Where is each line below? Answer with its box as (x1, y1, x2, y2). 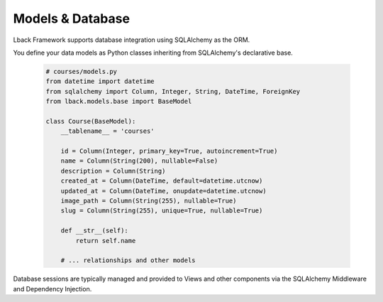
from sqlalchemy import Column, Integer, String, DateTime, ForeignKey (45, 87, 301, 95)
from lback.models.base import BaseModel (45, 97, 192, 106)
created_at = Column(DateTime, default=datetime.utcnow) (60, 177, 263, 185)
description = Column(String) (60, 167, 166, 175)
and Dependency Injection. (13, 284, 92, 293)
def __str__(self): (60, 227, 129, 234)
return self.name (75, 237, 136, 244)
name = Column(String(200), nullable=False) (60, 157, 218, 165)
